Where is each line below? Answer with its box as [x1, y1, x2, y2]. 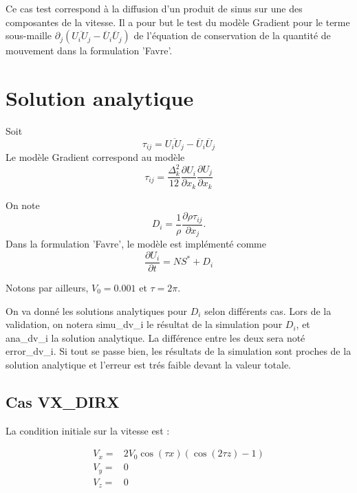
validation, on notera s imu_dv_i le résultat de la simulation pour [6, 317, 283, 331]
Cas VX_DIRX [6, 391, 120, 412]
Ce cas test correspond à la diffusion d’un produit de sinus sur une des [6, 1, 303, 15]
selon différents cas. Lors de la [204, 303, 332, 318]
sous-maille [6, 28, 52, 43]
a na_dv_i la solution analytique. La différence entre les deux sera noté [6, 330, 305, 344]
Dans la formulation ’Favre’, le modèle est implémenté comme [6, 237, 266, 251]
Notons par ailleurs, [6, 280, 89, 294]
